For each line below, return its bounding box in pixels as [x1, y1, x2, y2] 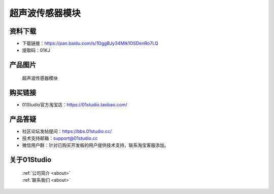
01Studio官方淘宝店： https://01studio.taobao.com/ [22, 101, 128, 107]
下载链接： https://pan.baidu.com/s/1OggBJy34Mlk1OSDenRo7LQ [22, 41, 158, 47]
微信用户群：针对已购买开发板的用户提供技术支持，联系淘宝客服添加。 [22, 142, 169, 148]
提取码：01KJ [22, 47, 50, 53]
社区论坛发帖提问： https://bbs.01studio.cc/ [22, 128, 112, 134]
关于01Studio [9, 156, 52, 164]
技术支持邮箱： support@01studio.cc [22, 135, 98, 141]
